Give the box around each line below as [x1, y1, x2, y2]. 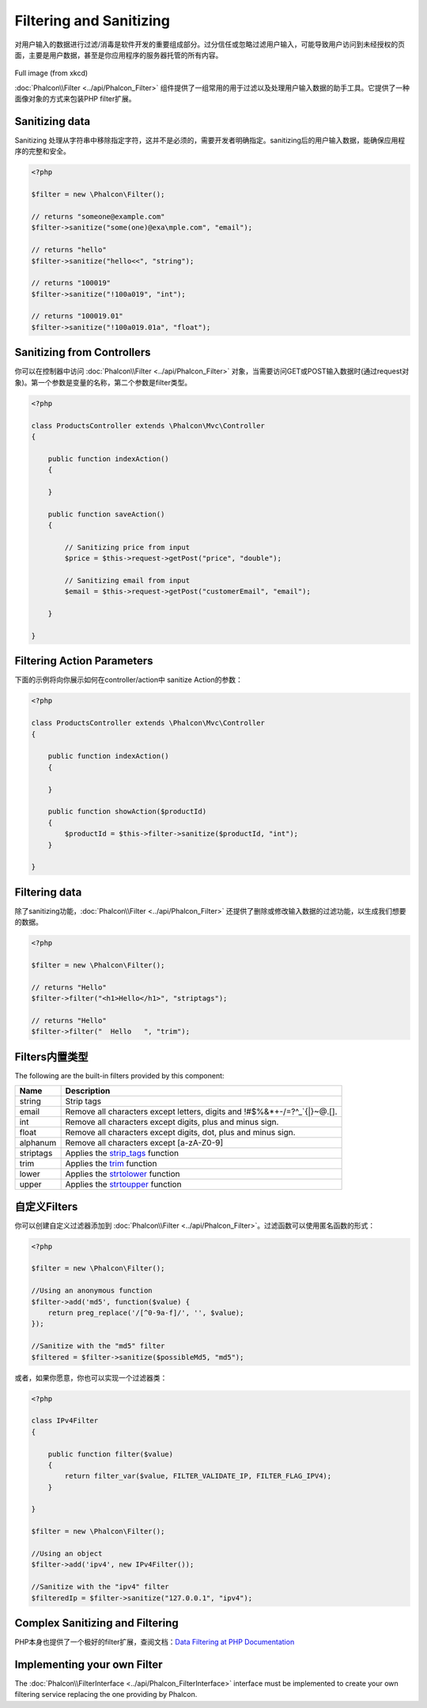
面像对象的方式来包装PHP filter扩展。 [14, 94, 136, 104]
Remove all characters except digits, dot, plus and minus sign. [65, 1127, 296, 1138]
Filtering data [14, 885, 82, 899]
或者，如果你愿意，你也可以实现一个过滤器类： [14, 1373, 168, 1382]
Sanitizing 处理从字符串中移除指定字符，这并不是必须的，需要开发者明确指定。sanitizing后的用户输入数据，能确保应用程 [14, 135, 406, 146]
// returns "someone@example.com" [31, 212, 165, 221]
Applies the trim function [65, 1158, 157, 1169]
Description [65, 1085, 111, 1096]
